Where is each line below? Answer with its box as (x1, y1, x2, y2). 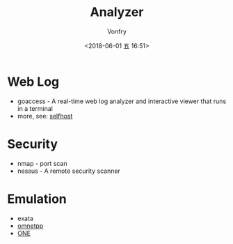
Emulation (7, 191, 67, 206)
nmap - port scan (17, 159, 67, 167)
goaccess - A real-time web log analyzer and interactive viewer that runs (17, 97, 227, 105)
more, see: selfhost (17, 112, 73, 120)
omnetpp (17, 221, 44, 230)
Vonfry (106, 27, 127, 36)
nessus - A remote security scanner (17, 167, 120, 175)
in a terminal (17, 104, 54, 112)
